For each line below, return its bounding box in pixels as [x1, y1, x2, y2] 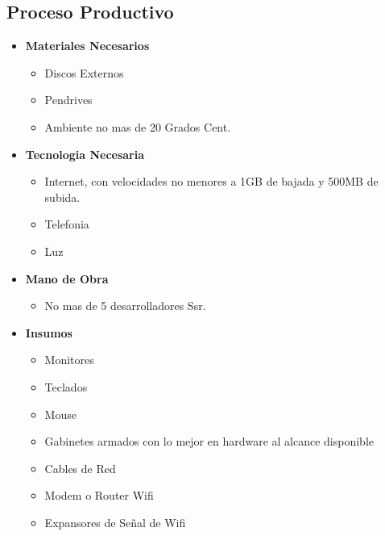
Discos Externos [44, 64, 124, 81]
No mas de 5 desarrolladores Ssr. [44, 297, 206, 314]
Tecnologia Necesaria [25, 145, 145, 162]
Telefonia [44, 216, 89, 232]
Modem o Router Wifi [44, 487, 154, 504]
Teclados [44, 378, 88, 395]
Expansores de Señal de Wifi [44, 513, 186, 530]
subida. [44, 188, 81, 205]
